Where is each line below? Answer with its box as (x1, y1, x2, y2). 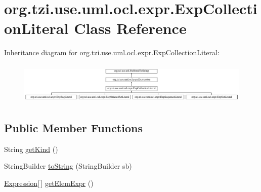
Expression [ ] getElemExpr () (4, 178, 94, 188)
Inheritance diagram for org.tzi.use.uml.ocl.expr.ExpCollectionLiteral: (4, 47, 220, 58)
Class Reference (74, 18, 187, 39)
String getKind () (4, 143, 58, 154)
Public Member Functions (4, 120, 143, 136)
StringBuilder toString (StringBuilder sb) (4, 161, 132, 171)
